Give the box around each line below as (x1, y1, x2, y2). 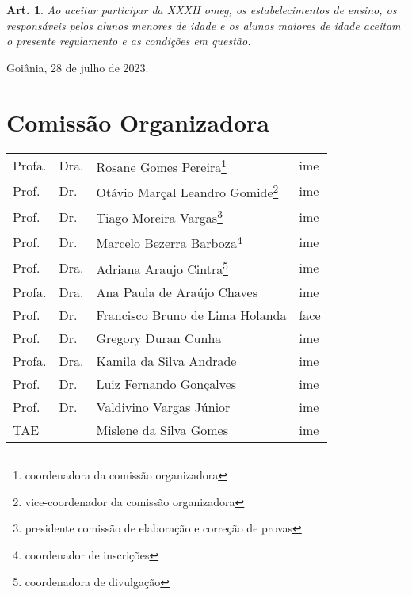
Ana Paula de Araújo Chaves (96, 283, 257, 302)
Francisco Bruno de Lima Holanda (96, 306, 287, 325)
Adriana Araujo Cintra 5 (96, 257, 228, 279)
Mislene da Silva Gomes (96, 421, 228, 440)
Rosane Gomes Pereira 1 (96, 154, 227, 176)
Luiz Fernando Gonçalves (96, 375, 237, 394)
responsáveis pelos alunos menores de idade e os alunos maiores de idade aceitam (6, 17, 401, 33)
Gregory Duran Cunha (96, 329, 222, 348)
